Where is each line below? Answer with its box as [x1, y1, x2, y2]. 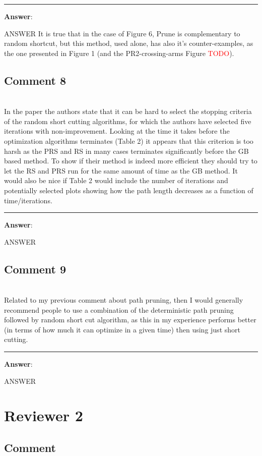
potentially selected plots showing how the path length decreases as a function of [4, 185, 253, 195]
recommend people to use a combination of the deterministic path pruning [4, 304, 234, 315]
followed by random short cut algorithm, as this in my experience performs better [4, 314, 256, 325]
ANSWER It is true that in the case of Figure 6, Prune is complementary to [4, 28, 240, 38]
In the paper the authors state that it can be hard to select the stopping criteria [4, 106, 252, 117]
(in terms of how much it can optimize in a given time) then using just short [4, 324, 240, 334]
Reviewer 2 [4, 405, 83, 426]
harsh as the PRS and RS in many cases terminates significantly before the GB [4, 145, 249, 156]
